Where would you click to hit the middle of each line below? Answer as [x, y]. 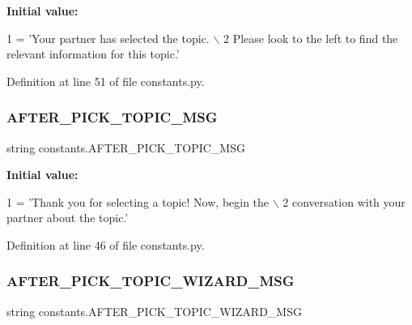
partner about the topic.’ [68, 218]
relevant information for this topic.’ [93, 54]
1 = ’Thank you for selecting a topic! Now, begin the [138, 201]
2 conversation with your [344, 201]
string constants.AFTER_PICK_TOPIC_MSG [126, 147]
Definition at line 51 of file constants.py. [106, 81]
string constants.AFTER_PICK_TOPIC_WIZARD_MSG [154, 311]
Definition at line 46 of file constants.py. [106, 244]
